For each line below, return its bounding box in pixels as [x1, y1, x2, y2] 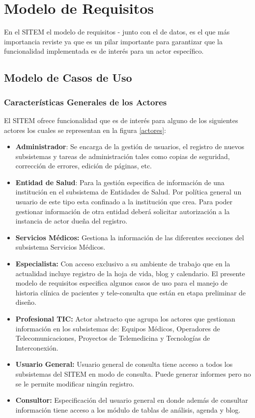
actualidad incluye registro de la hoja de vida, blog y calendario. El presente [15, 268, 245, 278]
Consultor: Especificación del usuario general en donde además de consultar [15, 395, 248, 405]
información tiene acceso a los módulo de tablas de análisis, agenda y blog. [15, 404, 241, 415]
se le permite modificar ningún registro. [15, 378, 135, 388]
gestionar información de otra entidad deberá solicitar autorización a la [15, 206, 230, 216]
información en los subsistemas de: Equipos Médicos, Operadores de [15, 323, 220, 333]
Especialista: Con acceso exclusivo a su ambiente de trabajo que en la [15, 258, 230, 269]
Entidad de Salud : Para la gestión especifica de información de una [15, 177, 225, 187]
